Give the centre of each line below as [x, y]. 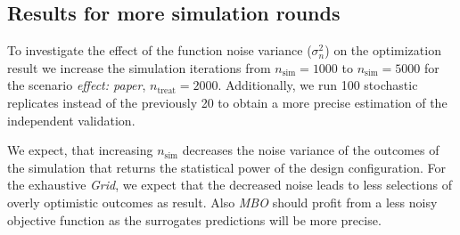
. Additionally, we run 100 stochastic [318, 85]
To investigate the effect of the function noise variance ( [160, 50]
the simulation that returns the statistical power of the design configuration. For [226, 167]
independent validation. [71, 120]
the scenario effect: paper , [77, 85]
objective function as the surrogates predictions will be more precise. [194, 219]
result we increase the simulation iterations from [139, 67]
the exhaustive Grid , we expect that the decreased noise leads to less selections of [230, 185]
